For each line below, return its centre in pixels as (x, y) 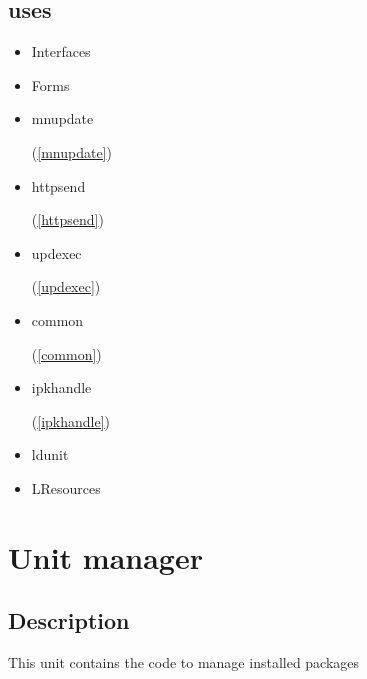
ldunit (50, 454)
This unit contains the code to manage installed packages (184, 662)
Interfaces (61, 51)
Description (69, 620)
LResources (66, 487)
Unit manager (105, 556)
